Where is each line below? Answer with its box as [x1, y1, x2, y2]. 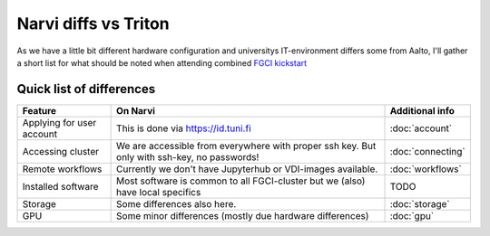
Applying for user [22, 116, 97, 128]
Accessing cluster [22, 145, 100, 157]
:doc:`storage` [389, 197, 451, 210]
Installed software [22, 180, 99, 193]
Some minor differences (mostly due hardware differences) [116, 209, 369, 222]
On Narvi [116, 104, 156, 117]
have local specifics [116, 185, 201, 198]
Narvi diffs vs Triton [16, 14, 170, 33]
